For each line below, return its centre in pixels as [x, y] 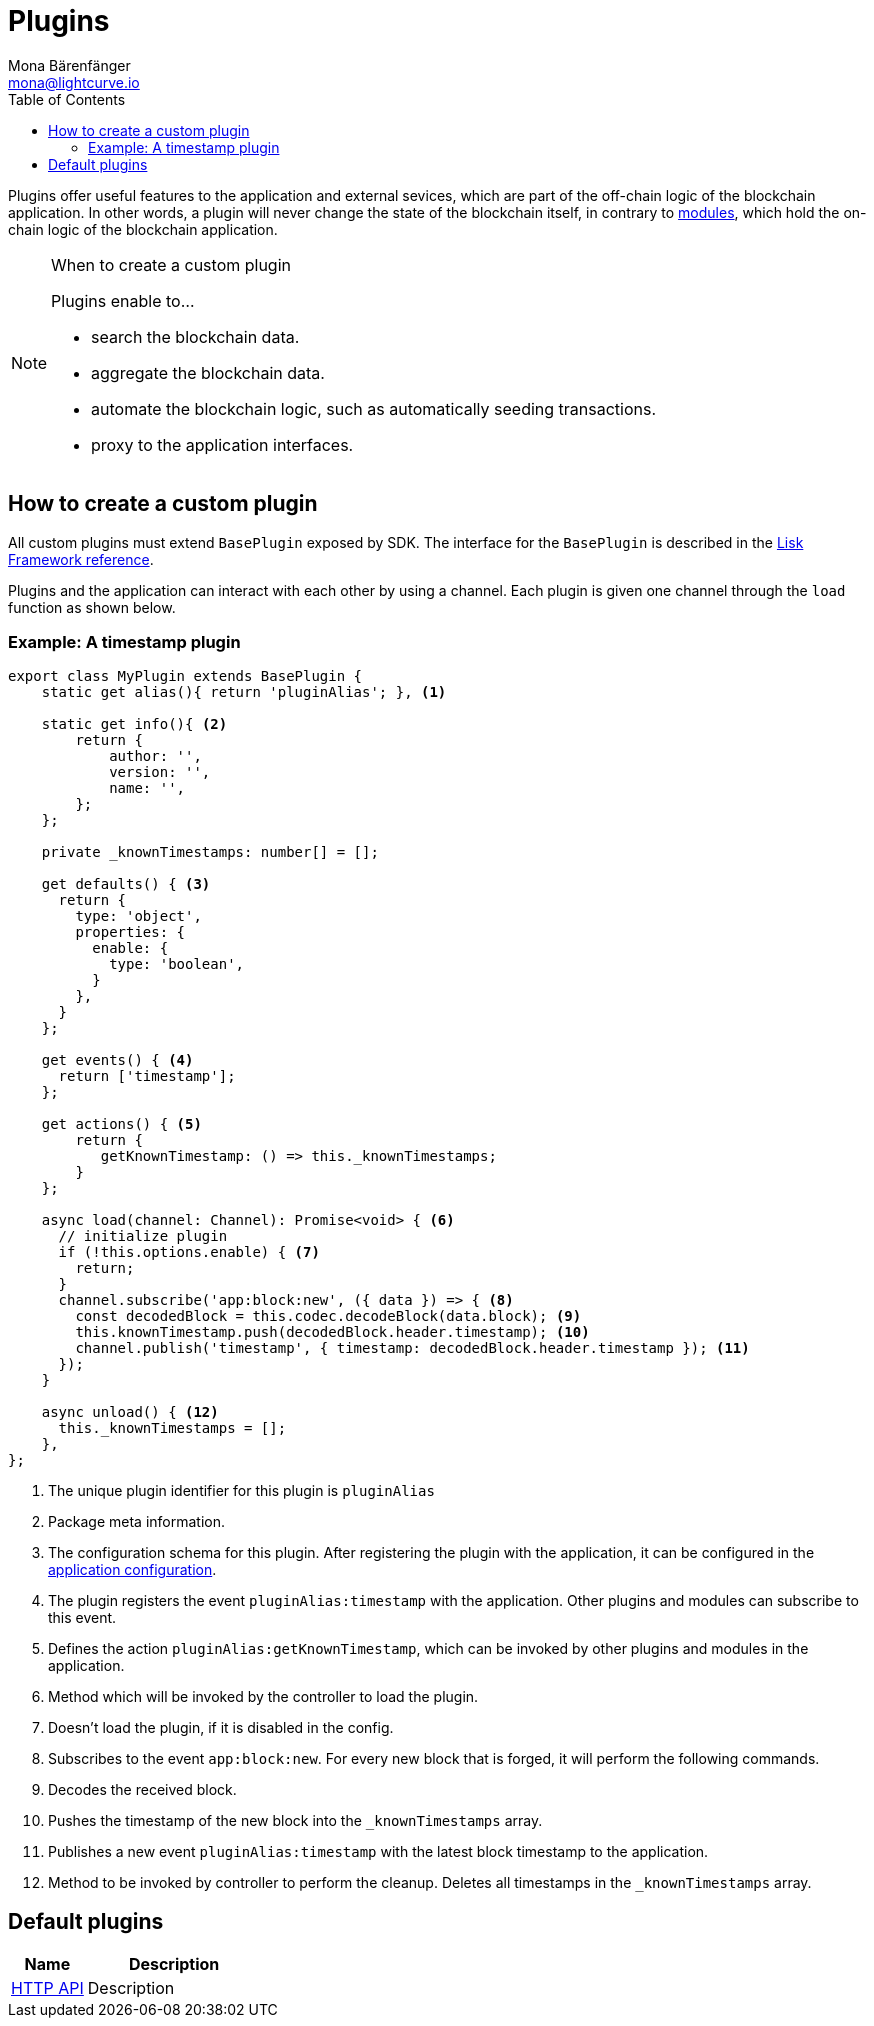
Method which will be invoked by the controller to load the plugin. [263, 1697]
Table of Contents [67, 99]
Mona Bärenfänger [69, 65]
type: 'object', [138, 916]
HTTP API [47, 1988]
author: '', [155, 756]
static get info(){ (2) [134, 724]
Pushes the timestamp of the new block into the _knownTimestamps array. [295, 1821]
